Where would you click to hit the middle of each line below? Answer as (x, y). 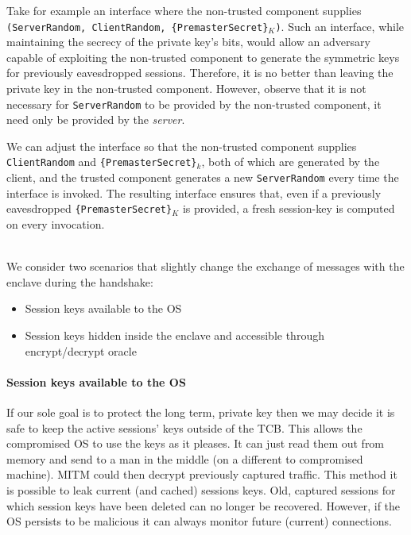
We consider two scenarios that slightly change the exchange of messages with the (205, 266)
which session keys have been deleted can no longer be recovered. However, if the (204, 505)
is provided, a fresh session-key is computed (289, 208)
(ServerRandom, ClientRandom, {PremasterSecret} (138, 27)
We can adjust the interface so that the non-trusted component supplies (182, 146)
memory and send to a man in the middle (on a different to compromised (185, 458)
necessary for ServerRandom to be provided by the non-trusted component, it (194, 104)
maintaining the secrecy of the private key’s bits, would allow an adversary (188, 42)
